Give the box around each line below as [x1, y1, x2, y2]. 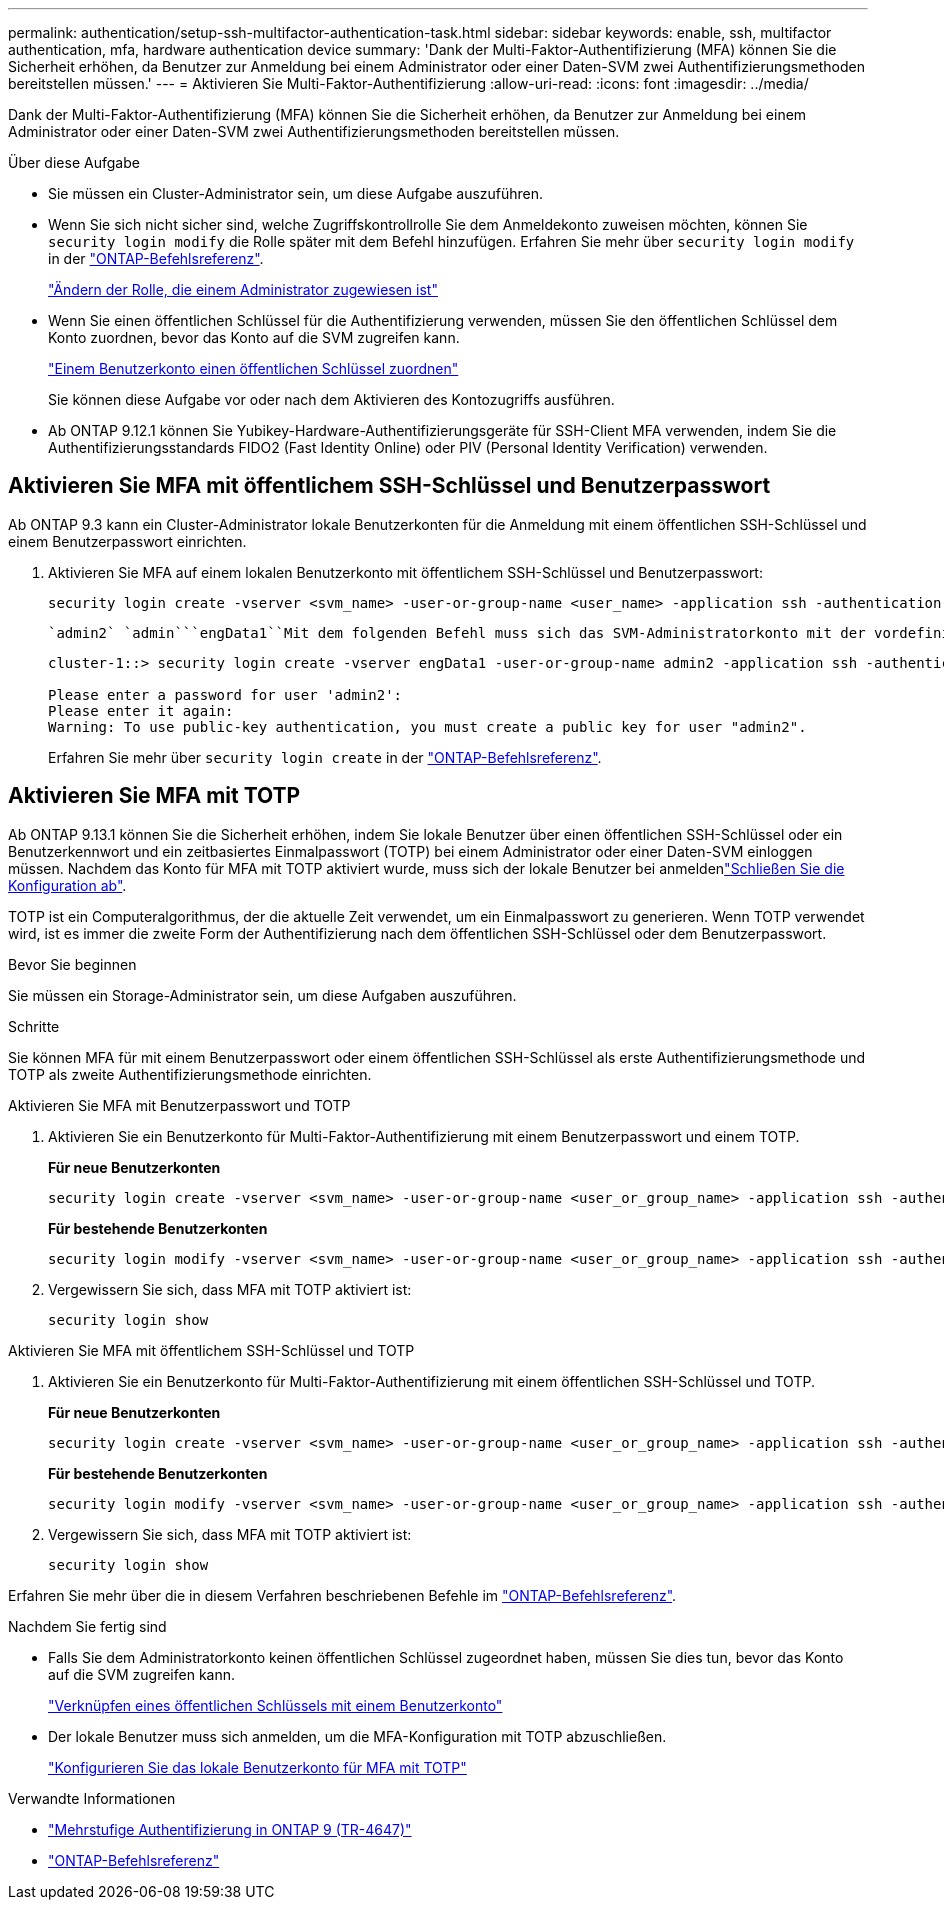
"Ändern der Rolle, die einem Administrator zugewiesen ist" [48, 281, 438, 298]
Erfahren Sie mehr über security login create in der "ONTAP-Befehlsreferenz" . [48, 748, 602, 766]
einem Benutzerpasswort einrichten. [8, 532, 247, 550]
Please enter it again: [48, 702, 234, 719]
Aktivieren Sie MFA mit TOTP [8, 783, 301, 809]
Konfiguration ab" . [8, 876, 127, 894]
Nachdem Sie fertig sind [8, 1617, 167, 1635]
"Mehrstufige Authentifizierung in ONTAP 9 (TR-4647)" [48, 1820, 412, 1838]
